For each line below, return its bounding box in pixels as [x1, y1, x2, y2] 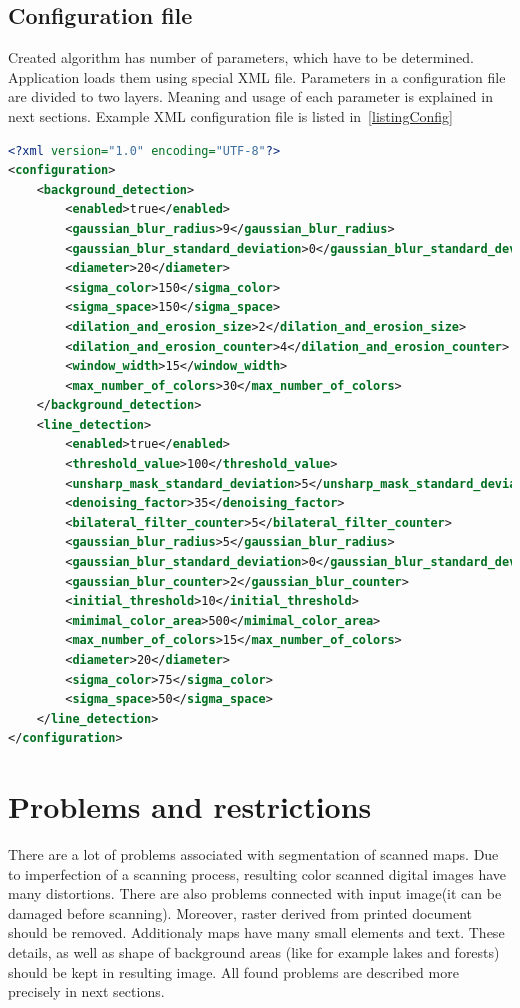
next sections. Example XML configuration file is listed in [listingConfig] [8, 105, 453, 126]
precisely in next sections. [8, 981, 165, 1002]
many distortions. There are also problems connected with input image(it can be [8, 883, 502, 904]
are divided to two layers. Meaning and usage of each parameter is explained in [8, 86, 493, 107]
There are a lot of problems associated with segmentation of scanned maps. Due [8, 844, 499, 865]
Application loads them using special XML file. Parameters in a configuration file [8, 66, 506, 87]
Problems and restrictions [8, 786, 372, 827]
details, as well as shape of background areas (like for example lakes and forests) [8, 942, 500, 963]
